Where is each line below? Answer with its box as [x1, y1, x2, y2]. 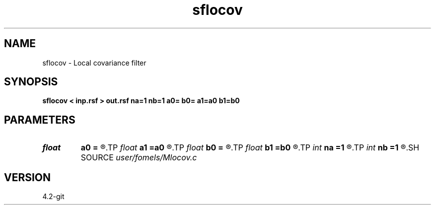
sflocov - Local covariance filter [42, 58, 146, 67]
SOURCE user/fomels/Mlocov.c [80, 152, 197, 163]
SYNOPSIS [4, 75, 58, 88]
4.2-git [42, 192, 65, 201]
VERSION [4, 171, 51, 184]
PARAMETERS [4, 113, 75, 126]
